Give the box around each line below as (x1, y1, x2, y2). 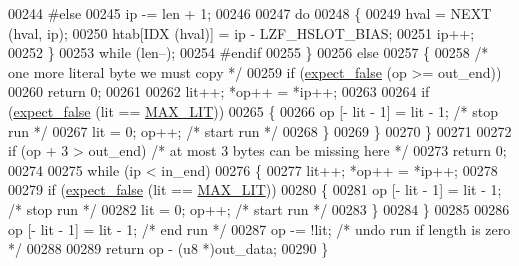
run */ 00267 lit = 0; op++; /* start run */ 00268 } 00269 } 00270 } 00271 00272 (8, 120, 512, 141)
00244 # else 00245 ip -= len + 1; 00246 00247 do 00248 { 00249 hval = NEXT (8, 3, 492, 23)
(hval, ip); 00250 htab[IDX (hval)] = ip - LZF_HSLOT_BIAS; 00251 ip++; (8, 22, 475, 43)
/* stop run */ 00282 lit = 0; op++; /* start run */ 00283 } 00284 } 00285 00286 (8, 198, 510, 219)
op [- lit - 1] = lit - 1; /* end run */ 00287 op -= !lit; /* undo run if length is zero (8, 218, 511, 239)
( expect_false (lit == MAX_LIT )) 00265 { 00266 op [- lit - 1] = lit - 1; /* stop (8, 100, 498, 121)
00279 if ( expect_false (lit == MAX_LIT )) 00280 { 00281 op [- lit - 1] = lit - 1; (8, 179, 502, 200)
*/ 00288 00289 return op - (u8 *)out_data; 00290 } (8, 238, 329, 259)
